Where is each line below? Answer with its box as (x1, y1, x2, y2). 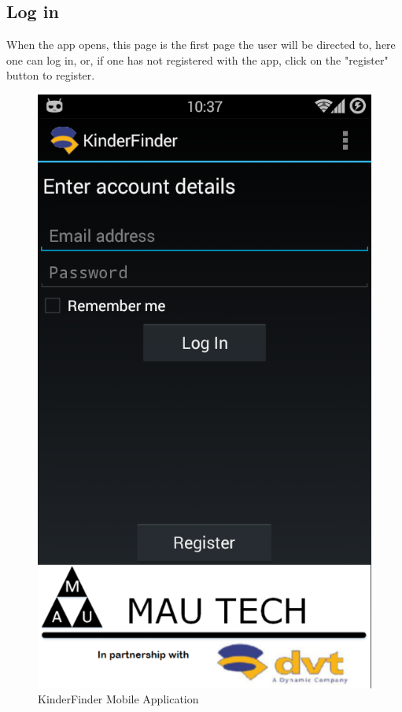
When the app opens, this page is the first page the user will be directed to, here (6, 36, 396, 53)
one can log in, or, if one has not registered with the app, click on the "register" (6, 51, 389, 68)
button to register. (6, 67, 95, 83)
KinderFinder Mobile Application (38, 691, 199, 707)
